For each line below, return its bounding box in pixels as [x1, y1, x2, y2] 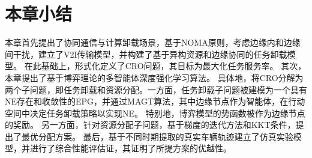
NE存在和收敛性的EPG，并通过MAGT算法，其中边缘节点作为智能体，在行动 [5, 95, 305, 108]
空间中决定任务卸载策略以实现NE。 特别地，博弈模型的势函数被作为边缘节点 [5, 106, 305, 119]
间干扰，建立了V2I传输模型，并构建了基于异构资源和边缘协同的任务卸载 [5, 47, 287, 60]
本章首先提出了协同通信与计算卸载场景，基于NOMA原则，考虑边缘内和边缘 [5, 36, 301, 49]
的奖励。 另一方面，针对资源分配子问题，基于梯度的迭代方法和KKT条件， [5, 118, 296, 131]
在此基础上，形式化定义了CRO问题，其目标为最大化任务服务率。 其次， [24, 59, 307, 72]
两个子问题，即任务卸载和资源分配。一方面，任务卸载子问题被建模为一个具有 [5, 83, 307, 96]
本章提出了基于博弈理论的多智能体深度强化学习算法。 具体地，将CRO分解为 [5, 71, 304, 84]
